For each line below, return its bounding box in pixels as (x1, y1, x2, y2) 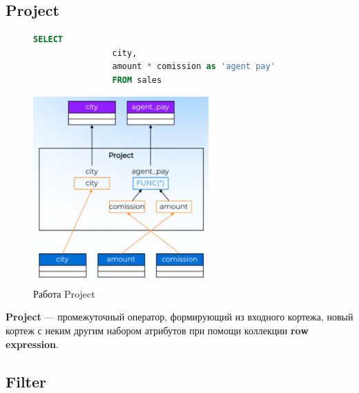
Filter (6, 370, 47, 392)
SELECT (33, 35, 63, 45)
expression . (6, 336, 59, 351)
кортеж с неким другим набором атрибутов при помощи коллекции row (6, 323, 309, 337)
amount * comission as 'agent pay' (112, 61, 275, 72)
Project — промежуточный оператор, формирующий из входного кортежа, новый (6, 309, 353, 324)
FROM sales (112, 75, 162, 85)
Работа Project (33, 286, 95, 300)
